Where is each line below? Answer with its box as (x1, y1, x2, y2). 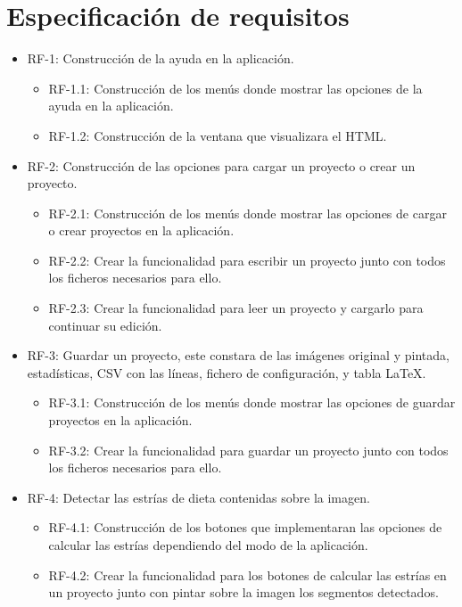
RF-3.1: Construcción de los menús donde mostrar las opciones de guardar (48, 393, 456, 412)
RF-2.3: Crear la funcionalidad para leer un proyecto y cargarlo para (48, 299, 424, 317)
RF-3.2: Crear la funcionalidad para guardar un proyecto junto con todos (48, 440, 449, 459)
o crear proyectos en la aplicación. (48, 221, 235, 240)
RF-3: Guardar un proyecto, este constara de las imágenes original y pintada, (27, 346, 450, 365)
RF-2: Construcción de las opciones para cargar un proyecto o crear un (27, 156, 416, 175)
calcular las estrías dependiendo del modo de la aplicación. (48, 536, 368, 554)
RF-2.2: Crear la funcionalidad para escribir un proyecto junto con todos (48, 250, 446, 269)
